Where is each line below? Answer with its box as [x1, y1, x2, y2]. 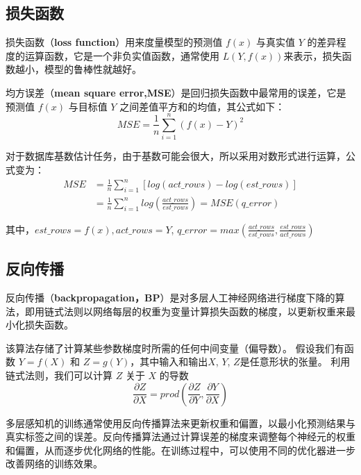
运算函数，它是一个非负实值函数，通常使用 [24, 48, 219, 62]
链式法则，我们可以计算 [6, 368, 112, 383]
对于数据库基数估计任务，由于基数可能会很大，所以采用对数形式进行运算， [6, 149, 346, 163]
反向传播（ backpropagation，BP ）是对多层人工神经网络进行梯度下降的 [6, 290, 335, 305]
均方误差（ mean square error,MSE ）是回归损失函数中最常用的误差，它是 [6, 85, 346, 99]
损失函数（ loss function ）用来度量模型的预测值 [6, 35, 223, 49]
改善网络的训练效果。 [6, 456, 103, 471]
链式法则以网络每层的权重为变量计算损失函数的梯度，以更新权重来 [44, 303, 346, 318]
